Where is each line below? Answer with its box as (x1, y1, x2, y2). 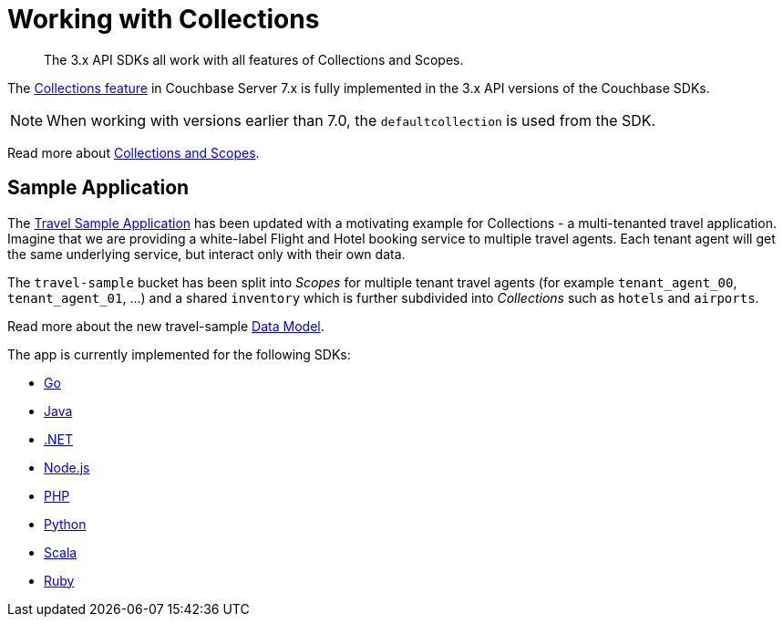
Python (44, 515, 87, 532)
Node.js (44, 459, 90, 475)
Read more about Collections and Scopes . (7, 144, 260, 161)
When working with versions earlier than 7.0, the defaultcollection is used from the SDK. (46, 110, 656, 130)
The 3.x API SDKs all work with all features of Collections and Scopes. (44, 51, 464, 68)
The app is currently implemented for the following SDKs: (7, 346, 351, 362)
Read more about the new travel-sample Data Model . (7, 317, 325, 334)
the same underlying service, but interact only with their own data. (7, 245, 406, 262)
